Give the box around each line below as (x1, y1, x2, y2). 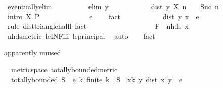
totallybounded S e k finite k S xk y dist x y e (11, 74, 183, 84)
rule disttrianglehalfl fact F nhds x (7, 21, 189, 31)
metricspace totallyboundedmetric (11, 64, 118, 74)
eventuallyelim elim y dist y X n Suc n (7, 1, 219, 11)
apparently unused (4, 47, 61, 58)
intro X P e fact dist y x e (7, 11, 199, 21)
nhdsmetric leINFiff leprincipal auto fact (7, 30, 155, 41)
